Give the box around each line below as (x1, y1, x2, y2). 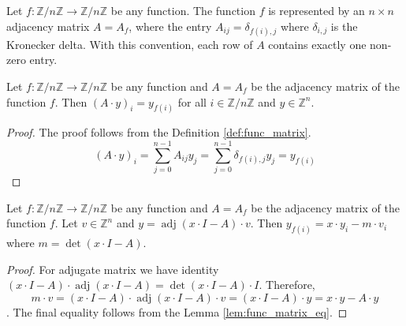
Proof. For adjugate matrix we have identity (6, 260, 219, 277)
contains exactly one (268, 36, 367, 52)
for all (177, 93, 207, 110)
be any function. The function (110, 2, 255, 18)
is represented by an (268, 2, 365, 18)
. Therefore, (259, 276, 315, 293)
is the (330, 17, 358, 34)
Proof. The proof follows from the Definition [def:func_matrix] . (6, 124, 311, 141)
